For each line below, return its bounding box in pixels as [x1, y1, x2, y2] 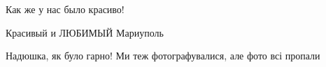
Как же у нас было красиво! [6, 2, 125, 16]
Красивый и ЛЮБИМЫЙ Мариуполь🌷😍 [6, 25, 169, 39]
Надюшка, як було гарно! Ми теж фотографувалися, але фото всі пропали [6, 48, 320, 63]
